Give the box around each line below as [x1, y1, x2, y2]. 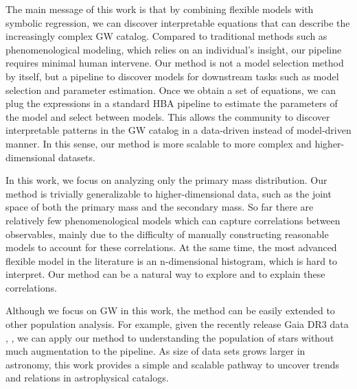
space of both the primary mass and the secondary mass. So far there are [5, 200, 314, 214]
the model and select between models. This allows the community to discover [5, 109, 330, 123]
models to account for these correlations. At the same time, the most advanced [5, 240, 337, 255]
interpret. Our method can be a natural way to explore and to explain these [5, 267, 325, 281]
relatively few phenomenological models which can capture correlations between [5, 213, 341, 227]
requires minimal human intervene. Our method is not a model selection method [5, 56, 344, 70]
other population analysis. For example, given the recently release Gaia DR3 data [5, 317, 349, 331]
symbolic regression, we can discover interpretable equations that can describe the [5, 15, 350, 30]
